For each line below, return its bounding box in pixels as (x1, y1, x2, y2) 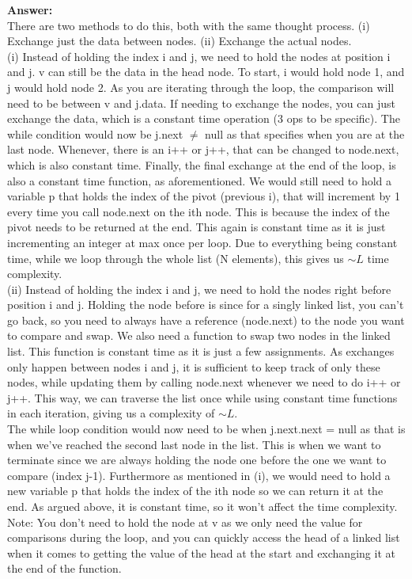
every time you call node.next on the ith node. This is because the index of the (7, 203, 390, 219)
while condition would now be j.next (7, 125, 183, 142)
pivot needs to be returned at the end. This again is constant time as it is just (7, 219, 386, 235)
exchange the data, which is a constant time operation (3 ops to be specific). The (7, 110, 400, 127)
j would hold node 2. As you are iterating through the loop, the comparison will (7, 78, 395, 95)
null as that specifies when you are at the (205, 125, 405, 142)
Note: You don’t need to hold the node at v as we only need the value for (7, 513, 363, 530)
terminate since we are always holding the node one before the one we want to (7, 451, 387, 468)
